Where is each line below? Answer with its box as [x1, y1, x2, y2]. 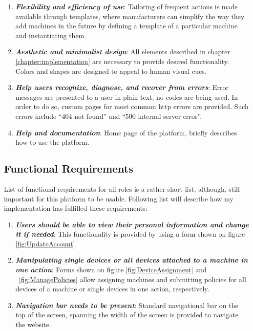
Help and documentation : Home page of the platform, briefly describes [15, 127, 237, 137]
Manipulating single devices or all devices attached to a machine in [15, 255, 248, 265]
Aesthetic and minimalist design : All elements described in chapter [15, 46, 231, 57]
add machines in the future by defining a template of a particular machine [15, 21, 238, 31]
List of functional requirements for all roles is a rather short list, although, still [4, 183, 240, 194]
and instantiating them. [15, 30, 86, 40]
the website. [15, 319, 51, 330]
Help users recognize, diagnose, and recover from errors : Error [15, 82, 229, 92]
